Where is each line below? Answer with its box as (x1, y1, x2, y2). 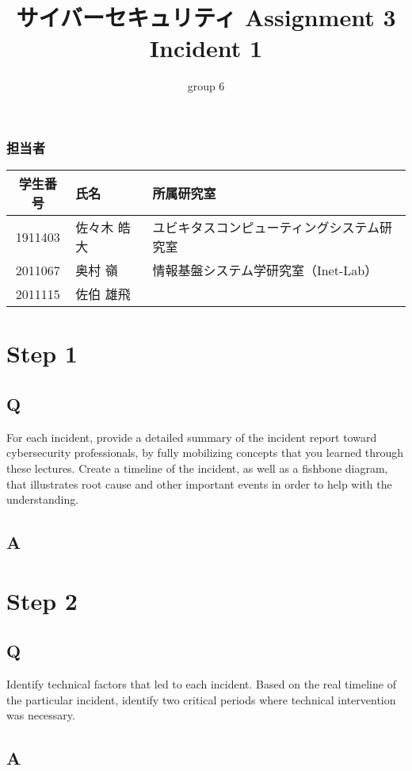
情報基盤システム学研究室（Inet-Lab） (152, 261, 378, 280)
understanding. (6, 491, 79, 508)
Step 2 (6, 584, 78, 616)
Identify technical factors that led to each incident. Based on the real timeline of (6, 676, 396, 692)
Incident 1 (149, 32, 263, 64)
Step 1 (6, 337, 78, 370)
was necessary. (6, 707, 75, 723)
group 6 (187, 78, 225, 94)
